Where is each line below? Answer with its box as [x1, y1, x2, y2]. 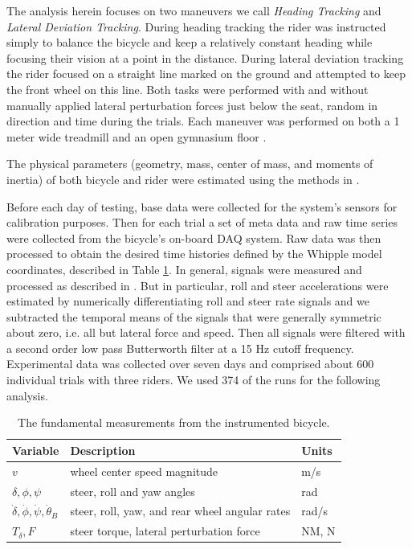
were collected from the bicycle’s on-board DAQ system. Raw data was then [6, 229, 381, 246]
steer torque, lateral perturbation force [70, 522, 260, 539]
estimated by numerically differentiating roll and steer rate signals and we [6, 293, 369, 309]
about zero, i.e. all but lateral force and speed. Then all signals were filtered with [6, 324, 406, 341]
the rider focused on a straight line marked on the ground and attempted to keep [6, 65, 406, 82]
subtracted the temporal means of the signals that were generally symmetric [6, 308, 381, 325]
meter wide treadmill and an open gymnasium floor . [6, 128, 267, 145]
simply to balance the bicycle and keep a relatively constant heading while [6, 34, 373, 51]
